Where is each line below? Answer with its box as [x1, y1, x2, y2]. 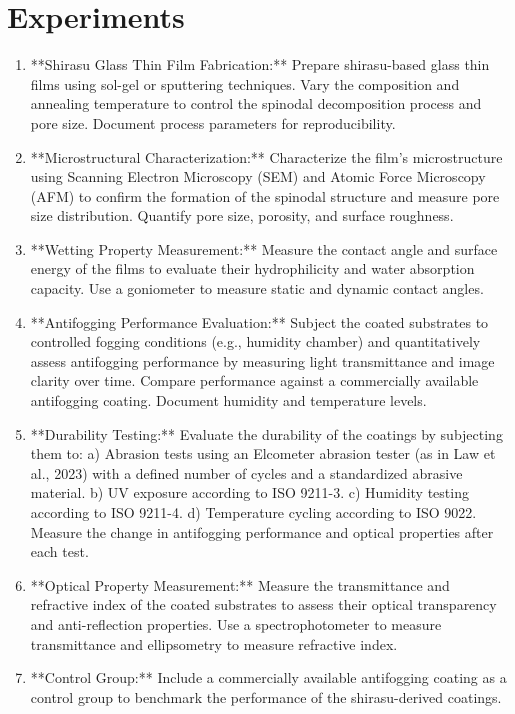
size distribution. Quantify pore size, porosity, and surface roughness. [30, 205, 454, 226]
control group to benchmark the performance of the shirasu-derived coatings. [30, 686, 502, 707]
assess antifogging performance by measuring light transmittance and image [30, 350, 495, 371]
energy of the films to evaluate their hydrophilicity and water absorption [30, 258, 475, 279]
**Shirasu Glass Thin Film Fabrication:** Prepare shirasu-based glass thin [30, 54, 490, 75]
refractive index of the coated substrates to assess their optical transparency [30, 594, 497, 615]
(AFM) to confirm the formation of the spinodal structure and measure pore [30, 185, 500, 206]
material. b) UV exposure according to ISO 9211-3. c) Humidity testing [30, 482, 469, 503]
